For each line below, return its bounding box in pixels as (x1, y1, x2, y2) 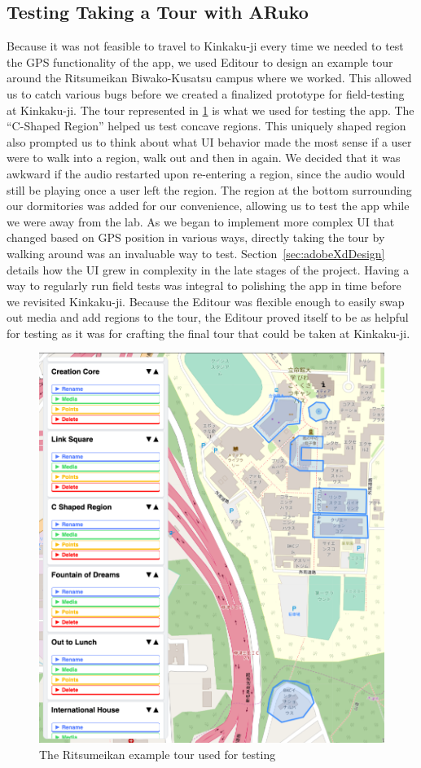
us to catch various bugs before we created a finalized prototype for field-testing (7, 85, 405, 102)
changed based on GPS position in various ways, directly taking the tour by (7, 229, 385, 246)
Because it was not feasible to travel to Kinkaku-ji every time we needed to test (7, 37, 404, 55)
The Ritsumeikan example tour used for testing (39, 746, 276, 763)
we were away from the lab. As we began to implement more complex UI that (7, 213, 395, 230)
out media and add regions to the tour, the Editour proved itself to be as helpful (7, 309, 409, 326)
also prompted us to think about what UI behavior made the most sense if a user (7, 133, 412, 150)
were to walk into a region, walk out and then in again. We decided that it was (7, 149, 401, 166)
